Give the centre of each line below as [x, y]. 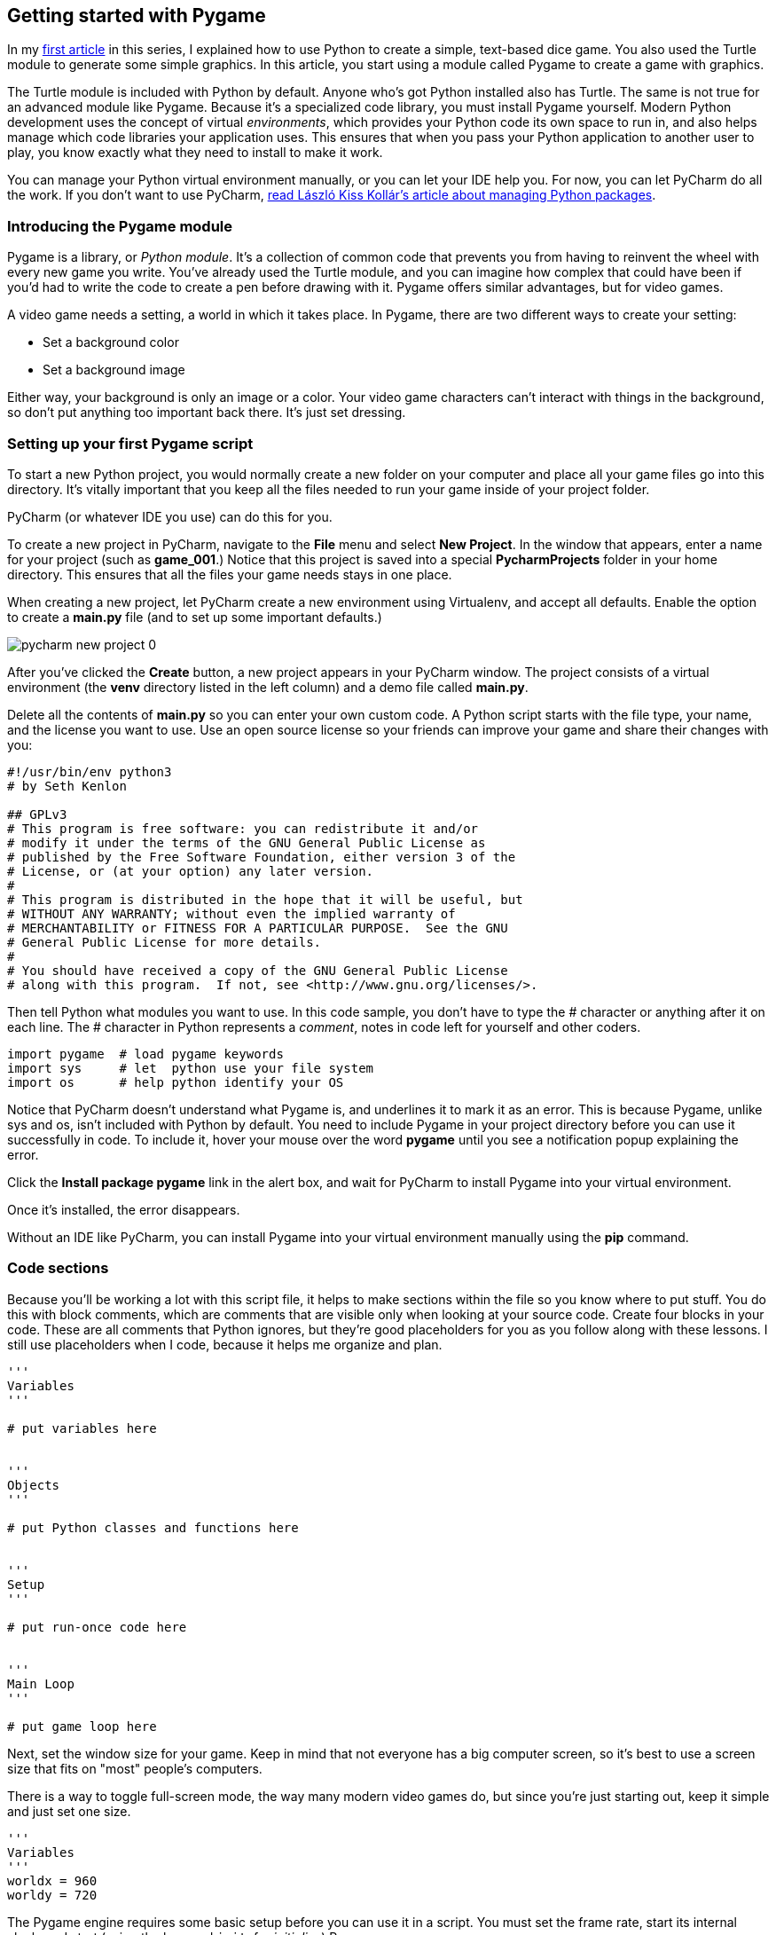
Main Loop [41, 1683]
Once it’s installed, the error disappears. [124, 1209]
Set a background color [111, 342]
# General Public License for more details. [165, 942]
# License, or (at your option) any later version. [191, 871]
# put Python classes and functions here [153, 1527]
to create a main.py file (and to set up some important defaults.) [195, 617]
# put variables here [82, 1428]
